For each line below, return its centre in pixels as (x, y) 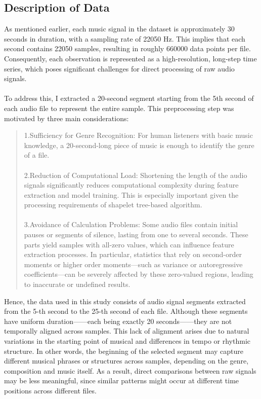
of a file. (37, 155)
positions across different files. (50, 390)
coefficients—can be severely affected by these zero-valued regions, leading (139, 274)
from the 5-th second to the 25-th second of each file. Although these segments (126, 311)
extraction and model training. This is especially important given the (131, 194)
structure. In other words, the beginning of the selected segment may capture (124, 351)
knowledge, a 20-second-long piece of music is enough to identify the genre (139, 145)
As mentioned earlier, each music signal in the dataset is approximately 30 (119, 29)
